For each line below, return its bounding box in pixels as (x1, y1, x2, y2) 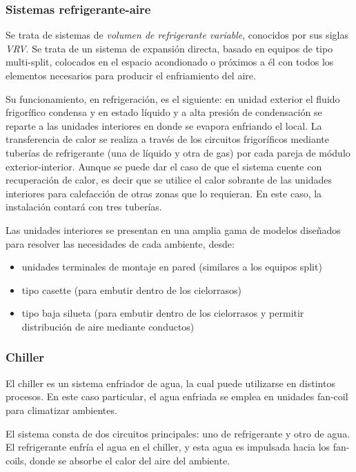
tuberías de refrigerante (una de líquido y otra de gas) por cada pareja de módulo (6, 145, 350, 159)
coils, (6, 453, 27, 467)
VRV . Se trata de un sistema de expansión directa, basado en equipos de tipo (6, 41, 333, 55)
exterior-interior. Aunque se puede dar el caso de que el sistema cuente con (6, 159, 322, 173)
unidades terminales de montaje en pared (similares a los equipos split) (21, 259, 322, 274)
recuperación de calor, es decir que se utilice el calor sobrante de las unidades (6, 173, 333, 187)
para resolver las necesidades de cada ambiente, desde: (6, 236, 235, 250)
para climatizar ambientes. (6, 402, 117, 417)
